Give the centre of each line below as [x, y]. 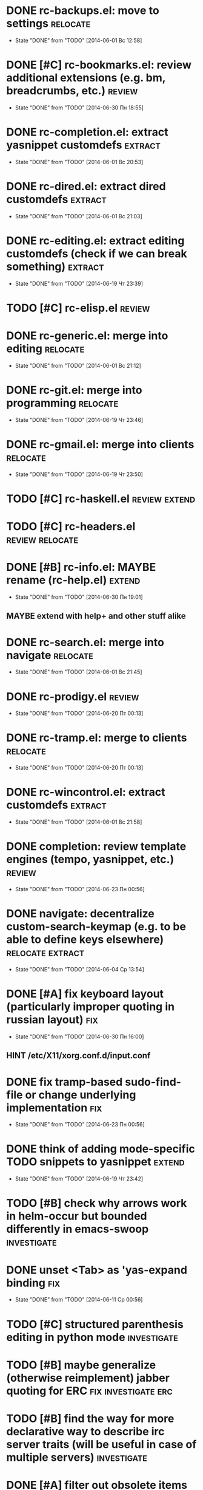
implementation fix [54, 1108]
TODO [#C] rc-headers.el [71, 527]
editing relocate [45, 349]
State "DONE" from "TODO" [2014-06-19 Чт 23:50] [79, 474]
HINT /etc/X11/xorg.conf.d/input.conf [78, 1056]
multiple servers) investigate [77, 1457]
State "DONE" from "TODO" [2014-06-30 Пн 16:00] [79, 1036]
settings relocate [48, 23]
